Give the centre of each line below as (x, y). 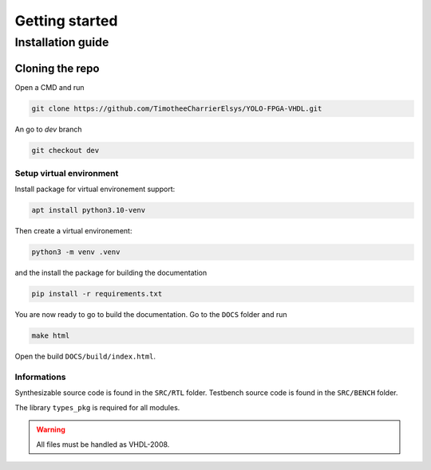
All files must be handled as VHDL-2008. (103, 444)
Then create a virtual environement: (73, 231)
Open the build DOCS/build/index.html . (85, 356)
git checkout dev (65, 150)
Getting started (66, 21)
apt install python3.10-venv (89, 210)
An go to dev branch (48, 129)
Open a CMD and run (49, 87)
